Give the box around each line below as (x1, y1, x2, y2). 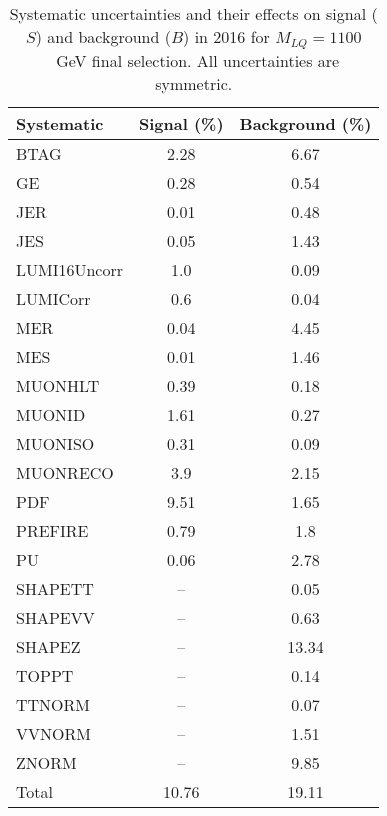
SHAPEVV (16, 605, 95, 629)
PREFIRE (16, 518, 89, 542)
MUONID (16, 402, 86, 426)
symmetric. (155, 71, 233, 95)
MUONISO (16, 431, 95, 455)
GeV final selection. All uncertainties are (56, 48, 340, 72)
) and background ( (35, 25, 171, 48)
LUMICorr (16, 286, 91, 310)
